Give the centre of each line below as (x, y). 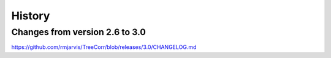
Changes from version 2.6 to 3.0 (79, 32)
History (31, 16)
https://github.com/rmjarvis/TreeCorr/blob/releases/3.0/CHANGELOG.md (104, 47)
